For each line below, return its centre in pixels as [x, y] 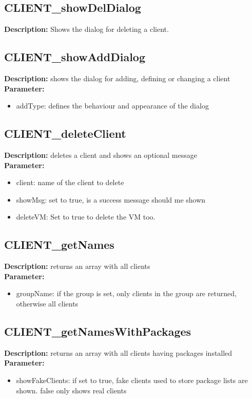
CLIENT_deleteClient [65, 133]
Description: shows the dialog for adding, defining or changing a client [117, 78]
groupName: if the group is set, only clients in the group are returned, [126, 293]
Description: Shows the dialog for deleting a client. [86, 29]
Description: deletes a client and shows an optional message [101, 155]
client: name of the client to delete [70, 182]
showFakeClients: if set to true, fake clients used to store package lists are [132, 380]
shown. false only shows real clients [71, 390]
